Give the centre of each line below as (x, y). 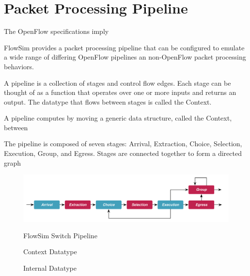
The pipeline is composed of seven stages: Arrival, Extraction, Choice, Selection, (123, 144)
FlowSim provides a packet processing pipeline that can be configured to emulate (124, 47)
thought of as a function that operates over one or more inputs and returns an (120, 92)
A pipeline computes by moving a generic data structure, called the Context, (118, 118)
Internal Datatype (50, 268)
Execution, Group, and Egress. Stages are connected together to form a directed (123, 153)
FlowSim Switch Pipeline (60, 235)
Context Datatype (50, 252)
